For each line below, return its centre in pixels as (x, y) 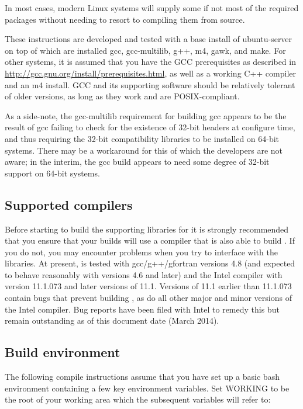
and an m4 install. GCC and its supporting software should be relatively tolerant (150, 84)
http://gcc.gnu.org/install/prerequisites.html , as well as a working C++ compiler (150, 73)
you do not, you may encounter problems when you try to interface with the (141, 252)
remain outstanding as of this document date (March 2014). (112, 320)
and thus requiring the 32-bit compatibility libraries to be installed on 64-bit (142, 138)
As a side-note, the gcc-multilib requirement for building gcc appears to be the (146, 115)
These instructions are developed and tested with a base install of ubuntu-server (149, 39)
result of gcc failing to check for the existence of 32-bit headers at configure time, (150, 127)
